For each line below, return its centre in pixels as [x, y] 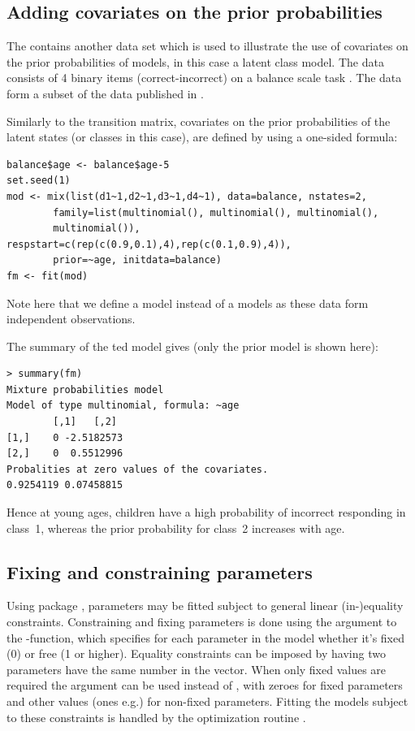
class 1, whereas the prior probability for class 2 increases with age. [176, 528]
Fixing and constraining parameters [160, 571]
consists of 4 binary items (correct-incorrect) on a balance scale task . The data [204, 78]
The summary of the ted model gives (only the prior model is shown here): [192, 346]
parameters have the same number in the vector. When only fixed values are [197, 669]
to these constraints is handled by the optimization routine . [156, 717]
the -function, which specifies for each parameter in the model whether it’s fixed [205, 637]
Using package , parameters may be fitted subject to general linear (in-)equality [205, 606]
